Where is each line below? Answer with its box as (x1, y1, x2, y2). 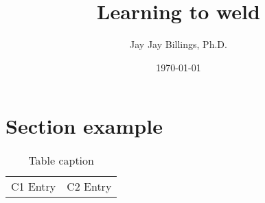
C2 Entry (67, 178, 112, 195)
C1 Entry (11, 178, 56, 195)
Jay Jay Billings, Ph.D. (130, 37, 227, 51)
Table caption (28, 152, 94, 169)
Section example (5, 112, 163, 140)
